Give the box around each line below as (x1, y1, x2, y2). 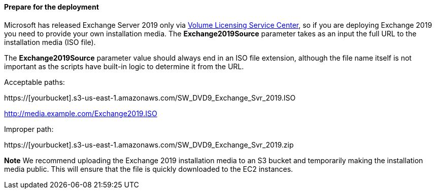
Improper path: (4, 124, 54, 133)
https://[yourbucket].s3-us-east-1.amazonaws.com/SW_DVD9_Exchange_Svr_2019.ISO (4, 93, 296, 102)
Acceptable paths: (4, 77, 65, 86)
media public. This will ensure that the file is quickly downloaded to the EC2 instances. (4, 164, 293, 173)
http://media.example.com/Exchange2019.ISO (4, 109, 157, 118)
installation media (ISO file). (4, 37, 96, 46)
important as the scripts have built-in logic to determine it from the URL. (4, 62, 244, 71)
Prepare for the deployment (4, 3, 99, 11)
